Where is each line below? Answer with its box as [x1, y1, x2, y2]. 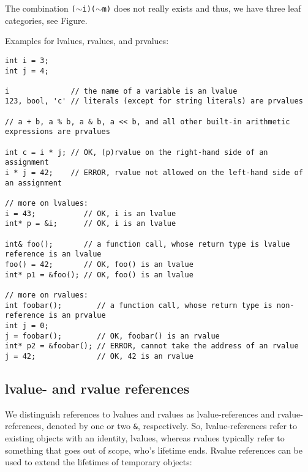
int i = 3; [5, 56, 49, 65]
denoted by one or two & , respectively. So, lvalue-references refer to [47, 419, 298, 432]
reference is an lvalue [5, 250, 102, 259]
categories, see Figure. [5, 13, 88, 26]
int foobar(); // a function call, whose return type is [5, 301, 272, 310]
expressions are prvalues [5, 127, 110, 137]
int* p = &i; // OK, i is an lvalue [5, 219, 176, 228]
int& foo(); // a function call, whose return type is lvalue [5, 239, 290, 249]
